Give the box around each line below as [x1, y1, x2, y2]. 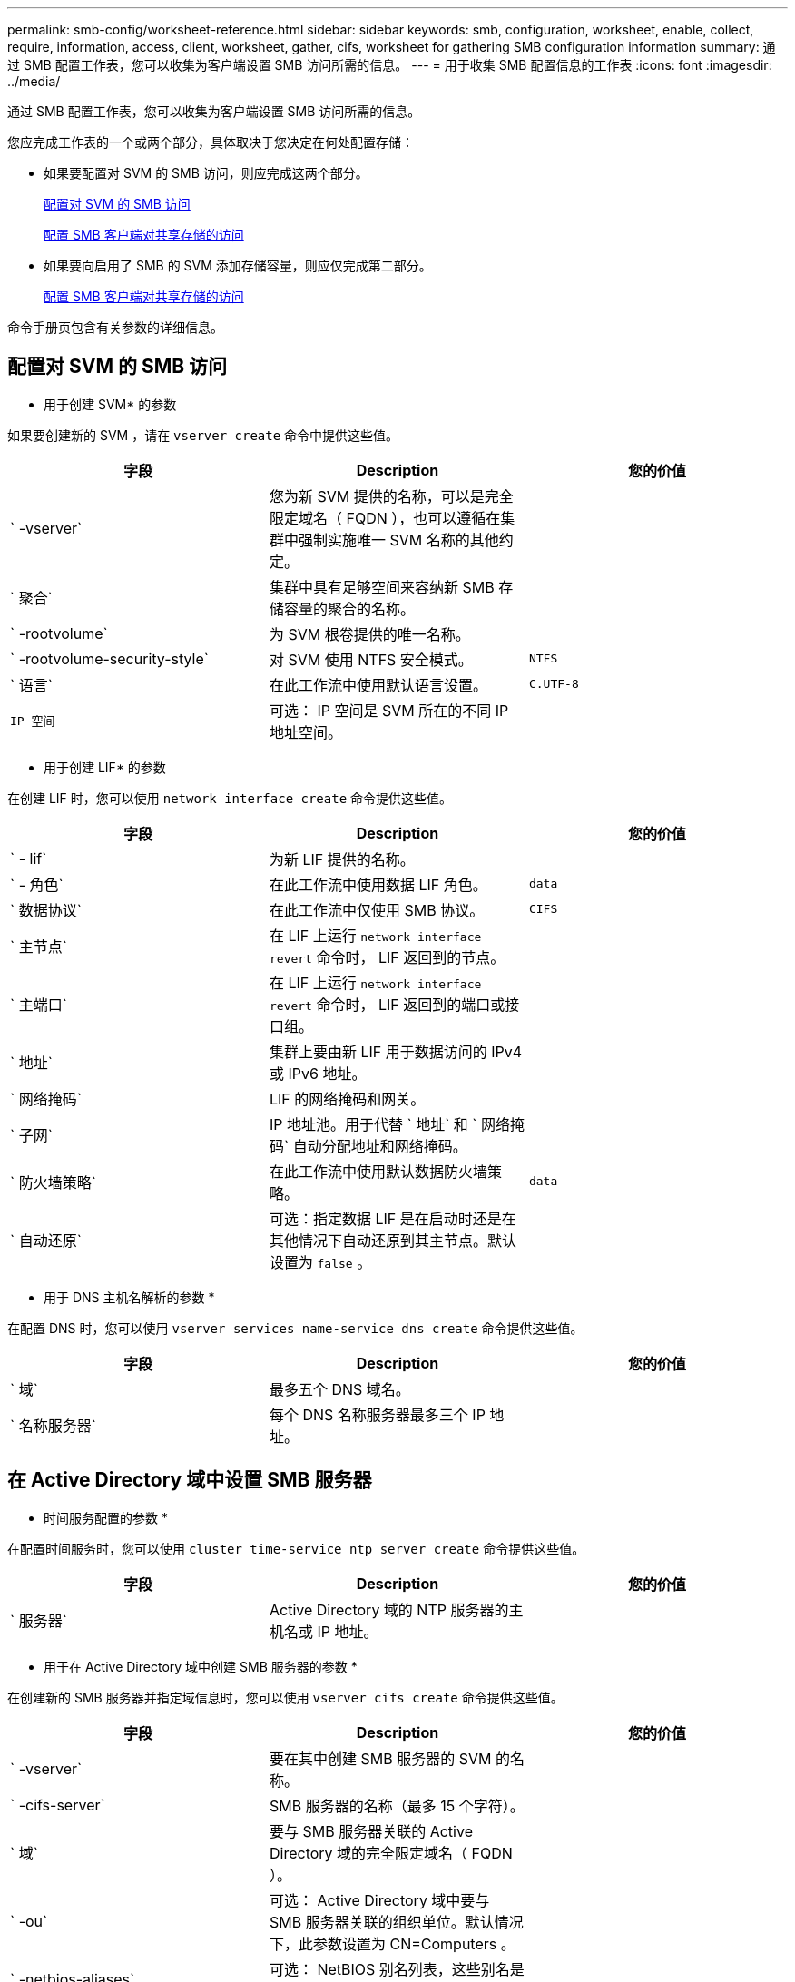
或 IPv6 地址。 [269, 1064, 367, 1083]
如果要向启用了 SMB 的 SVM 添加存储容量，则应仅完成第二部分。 [44, 258, 432, 273]
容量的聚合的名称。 [283, 599, 415, 618]
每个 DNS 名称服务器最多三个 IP [269, 1405, 486, 1424]
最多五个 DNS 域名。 [269, 1379, 410, 1398]
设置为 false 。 [269, 1252, 372, 1271]
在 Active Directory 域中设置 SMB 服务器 [7, 1468, 372, 1492]
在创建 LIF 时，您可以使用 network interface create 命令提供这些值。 [7, 790, 452, 806]
